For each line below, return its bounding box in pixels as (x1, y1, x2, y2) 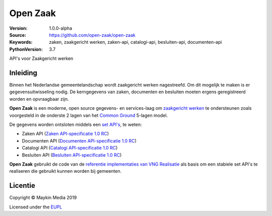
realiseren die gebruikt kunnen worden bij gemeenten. (9, 168, 122, 174)
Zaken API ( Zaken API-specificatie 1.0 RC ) (22, 131, 109, 137)
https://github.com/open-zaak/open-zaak (49, 32, 135, 38)
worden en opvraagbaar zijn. (9, 96, 69, 102)
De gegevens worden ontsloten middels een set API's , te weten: (9, 121, 142, 127)
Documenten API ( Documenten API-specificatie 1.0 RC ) (22, 137, 137, 143)
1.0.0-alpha (49, 25, 73, 31)
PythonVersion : (9, 46, 43, 52)
